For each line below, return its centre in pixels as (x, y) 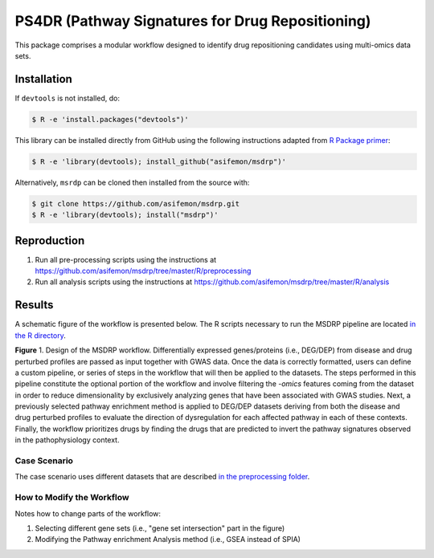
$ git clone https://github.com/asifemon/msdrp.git (136, 204)
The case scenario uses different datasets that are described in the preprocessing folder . (162, 477)
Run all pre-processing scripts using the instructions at (126, 259)
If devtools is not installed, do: (68, 98)
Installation (43, 79)
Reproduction (50, 240)
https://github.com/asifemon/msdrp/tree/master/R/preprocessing (143, 271)
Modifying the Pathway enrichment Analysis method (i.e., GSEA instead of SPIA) (168, 540)
